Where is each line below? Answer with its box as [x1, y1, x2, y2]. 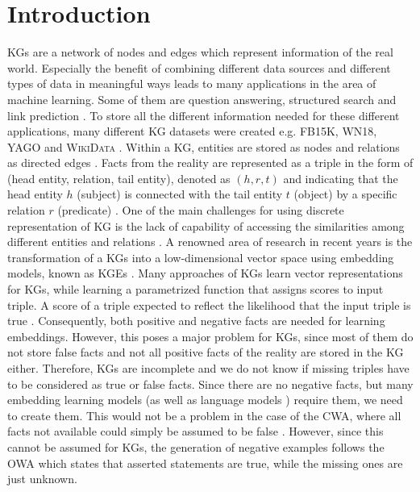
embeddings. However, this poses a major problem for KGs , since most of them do [7, 327, 414, 344]
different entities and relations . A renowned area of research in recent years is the [7, 233, 413, 250]
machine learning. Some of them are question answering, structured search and [7, 90, 397, 107]
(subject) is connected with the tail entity [77, 186, 283, 202]
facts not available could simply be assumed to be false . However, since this [7, 423, 384, 440]
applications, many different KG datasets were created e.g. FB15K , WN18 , [7, 123, 377, 140]
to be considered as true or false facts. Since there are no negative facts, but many [7, 375, 414, 392]
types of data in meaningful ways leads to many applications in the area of [7, 75, 376, 92]
